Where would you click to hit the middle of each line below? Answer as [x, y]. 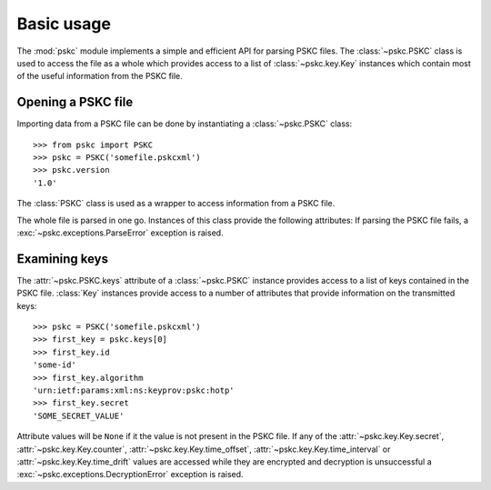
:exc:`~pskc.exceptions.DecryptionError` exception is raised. [130, 475]
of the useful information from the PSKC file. [100, 76]
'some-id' [55, 365]
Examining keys [63, 259]
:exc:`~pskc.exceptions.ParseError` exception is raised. [120, 233]
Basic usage [64, 24]
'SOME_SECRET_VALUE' [79, 415]
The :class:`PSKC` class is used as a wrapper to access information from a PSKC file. [176, 204]
